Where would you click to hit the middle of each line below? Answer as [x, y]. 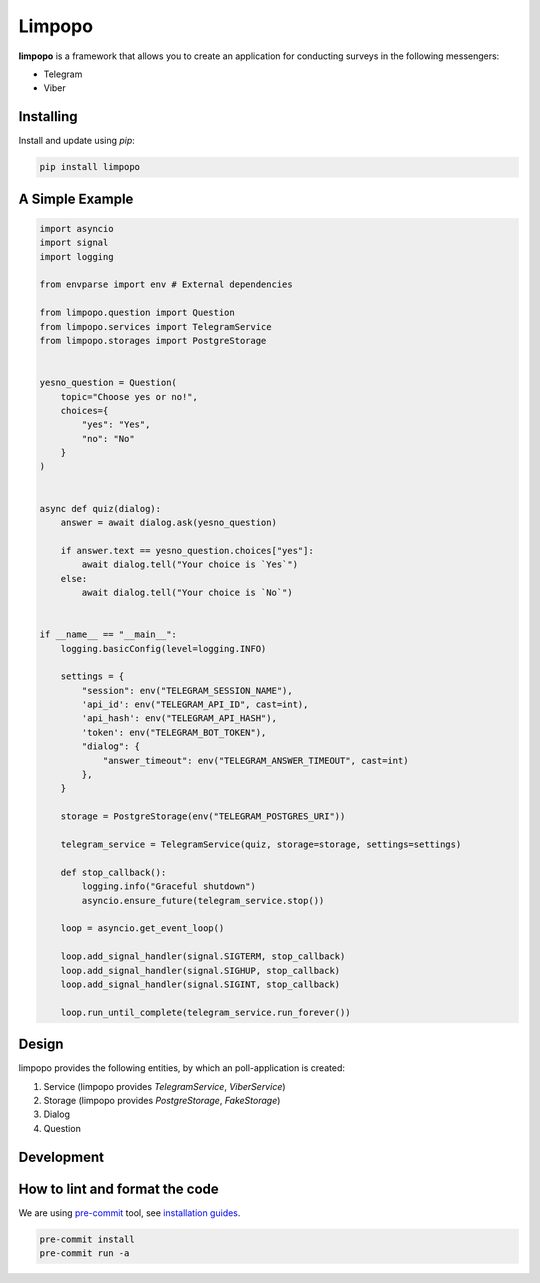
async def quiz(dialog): [100, 508]
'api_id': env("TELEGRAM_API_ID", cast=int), [195, 704]
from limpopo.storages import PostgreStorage [153, 340]
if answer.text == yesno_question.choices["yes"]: [187, 550]
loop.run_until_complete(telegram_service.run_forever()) [205, 1012]
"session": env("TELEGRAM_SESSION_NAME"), [187, 690]
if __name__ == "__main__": [108, 634]
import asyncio [76, 228]
